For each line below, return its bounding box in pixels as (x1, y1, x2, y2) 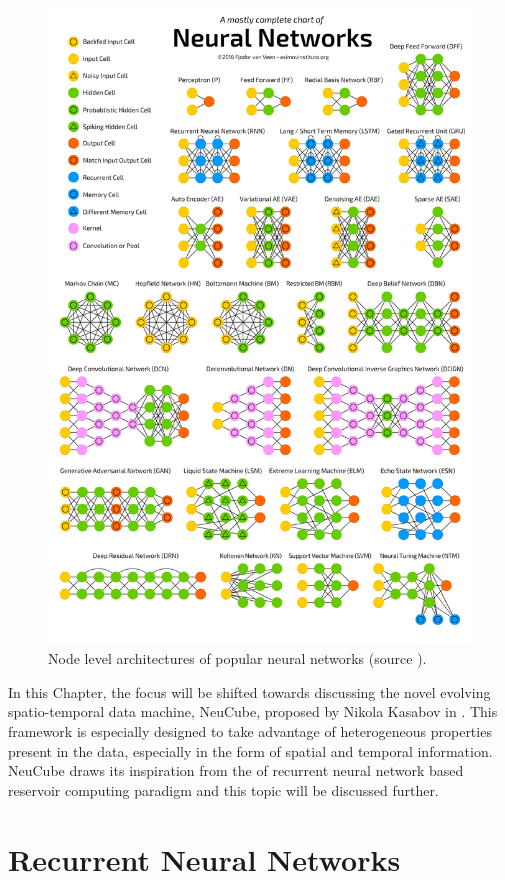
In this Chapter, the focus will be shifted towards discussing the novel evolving (8, 681, 491, 702)
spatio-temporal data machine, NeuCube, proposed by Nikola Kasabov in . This (8, 701, 498, 722)
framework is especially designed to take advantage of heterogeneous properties (8, 720, 492, 741)
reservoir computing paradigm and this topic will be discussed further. (8, 779, 439, 800)
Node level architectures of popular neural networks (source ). (48, 648, 427, 669)
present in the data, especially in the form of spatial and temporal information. (8, 740, 493, 761)
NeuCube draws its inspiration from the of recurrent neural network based (8, 760, 464, 781)
